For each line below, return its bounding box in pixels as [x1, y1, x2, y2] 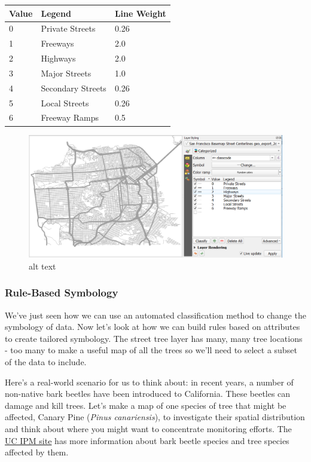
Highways [41, 52, 76, 65]
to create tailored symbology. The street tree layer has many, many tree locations [5, 332, 303, 344]
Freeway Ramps [41, 111, 99, 124]
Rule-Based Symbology [5, 285, 118, 300]
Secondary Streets [41, 81, 106, 94]
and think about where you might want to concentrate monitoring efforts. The [5, 423, 292, 435]
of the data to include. [5, 356, 87, 368]
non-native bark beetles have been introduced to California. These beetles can [5, 387, 291, 400]
